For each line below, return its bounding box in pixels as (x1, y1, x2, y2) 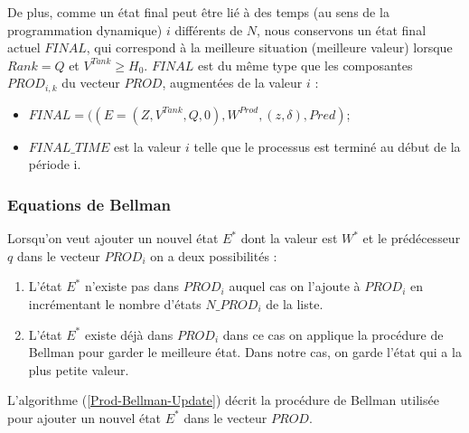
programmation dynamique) (7, 20, 163, 39)
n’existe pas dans (84, 277, 179, 296)
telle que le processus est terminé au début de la (193, 136, 461, 155)
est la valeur (113, 136, 182, 155)
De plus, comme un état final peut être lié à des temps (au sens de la (7, 3, 389, 21)
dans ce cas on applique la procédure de (222, 325, 444, 344)
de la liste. (266, 295, 324, 314)
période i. (28, 155, 81, 174)
